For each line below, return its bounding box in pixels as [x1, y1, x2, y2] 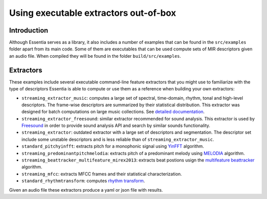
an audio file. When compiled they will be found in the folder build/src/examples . [9, 53, 181, 59]
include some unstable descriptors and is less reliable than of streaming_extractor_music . [21, 136, 215, 142]
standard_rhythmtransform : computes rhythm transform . [21, 178, 145, 184]
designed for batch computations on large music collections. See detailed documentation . [21, 109, 205, 115]
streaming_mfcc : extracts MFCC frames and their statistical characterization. [21, 171, 182, 177]
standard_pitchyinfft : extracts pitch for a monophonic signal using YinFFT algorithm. [21, 143, 204, 149]
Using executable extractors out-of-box [9, 7, 177, 18]
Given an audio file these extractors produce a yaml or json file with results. [9, 187, 163, 193]
